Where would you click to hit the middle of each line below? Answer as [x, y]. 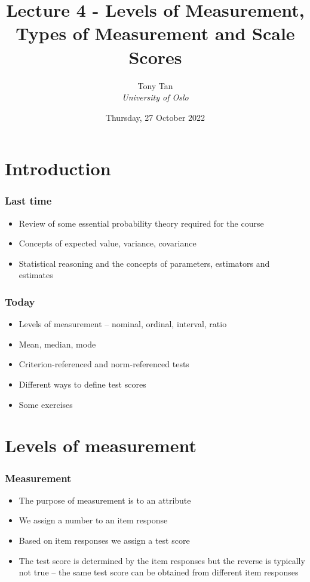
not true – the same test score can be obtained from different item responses [159, 572]
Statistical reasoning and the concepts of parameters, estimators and [144, 263]
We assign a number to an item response [93, 520]
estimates [36, 275]
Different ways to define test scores [82, 384]
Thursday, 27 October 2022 [155, 117]
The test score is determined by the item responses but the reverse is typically [162, 560]
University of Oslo [155, 97]
